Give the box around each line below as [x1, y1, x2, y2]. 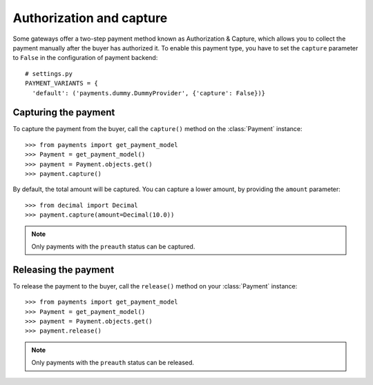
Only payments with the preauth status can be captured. [31, 242, 195, 250]
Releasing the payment [12, 264, 115, 275]
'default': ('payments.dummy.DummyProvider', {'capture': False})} [32, 89, 266, 97]
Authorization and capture [12, 10, 168, 26]
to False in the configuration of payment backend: [12, 54, 158, 62]
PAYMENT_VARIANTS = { [25, 79, 98, 88]
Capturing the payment [12, 107, 115, 119]
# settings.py [25, 70, 73, 77]
